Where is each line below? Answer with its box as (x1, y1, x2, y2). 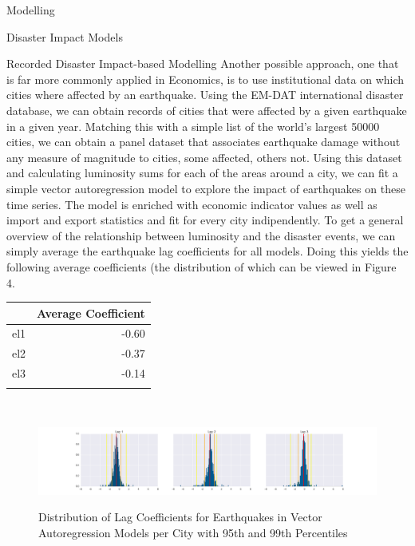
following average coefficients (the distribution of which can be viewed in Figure (6, 258, 397, 275)
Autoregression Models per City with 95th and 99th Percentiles (38, 524, 348, 540)
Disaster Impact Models (6, 28, 123, 45)
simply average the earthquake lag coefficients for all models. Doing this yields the (6, 243, 409, 259)
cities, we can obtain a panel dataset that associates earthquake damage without (6, 133, 401, 150)
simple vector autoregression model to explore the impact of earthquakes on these (6, 180, 405, 196)
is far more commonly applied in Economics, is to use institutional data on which (6, 70, 405, 87)
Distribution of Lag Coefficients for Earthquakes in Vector (38, 508, 322, 525)
